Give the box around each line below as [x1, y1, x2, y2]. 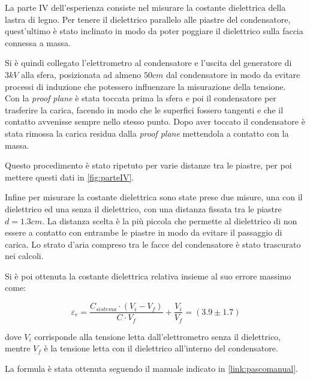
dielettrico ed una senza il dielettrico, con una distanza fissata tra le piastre [5, 202, 282, 215]
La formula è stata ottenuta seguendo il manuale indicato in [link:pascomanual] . [5, 362, 298, 374]
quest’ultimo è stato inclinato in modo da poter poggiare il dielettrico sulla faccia [5, 25, 303, 37]
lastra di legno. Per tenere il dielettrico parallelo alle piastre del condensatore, [5, 13, 291, 25]
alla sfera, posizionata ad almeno [21, 68, 142, 80]
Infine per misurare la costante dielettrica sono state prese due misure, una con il [5, 191, 303, 203]
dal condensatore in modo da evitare [165, 68, 300, 80]
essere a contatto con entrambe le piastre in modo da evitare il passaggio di [5, 226, 282, 239]
